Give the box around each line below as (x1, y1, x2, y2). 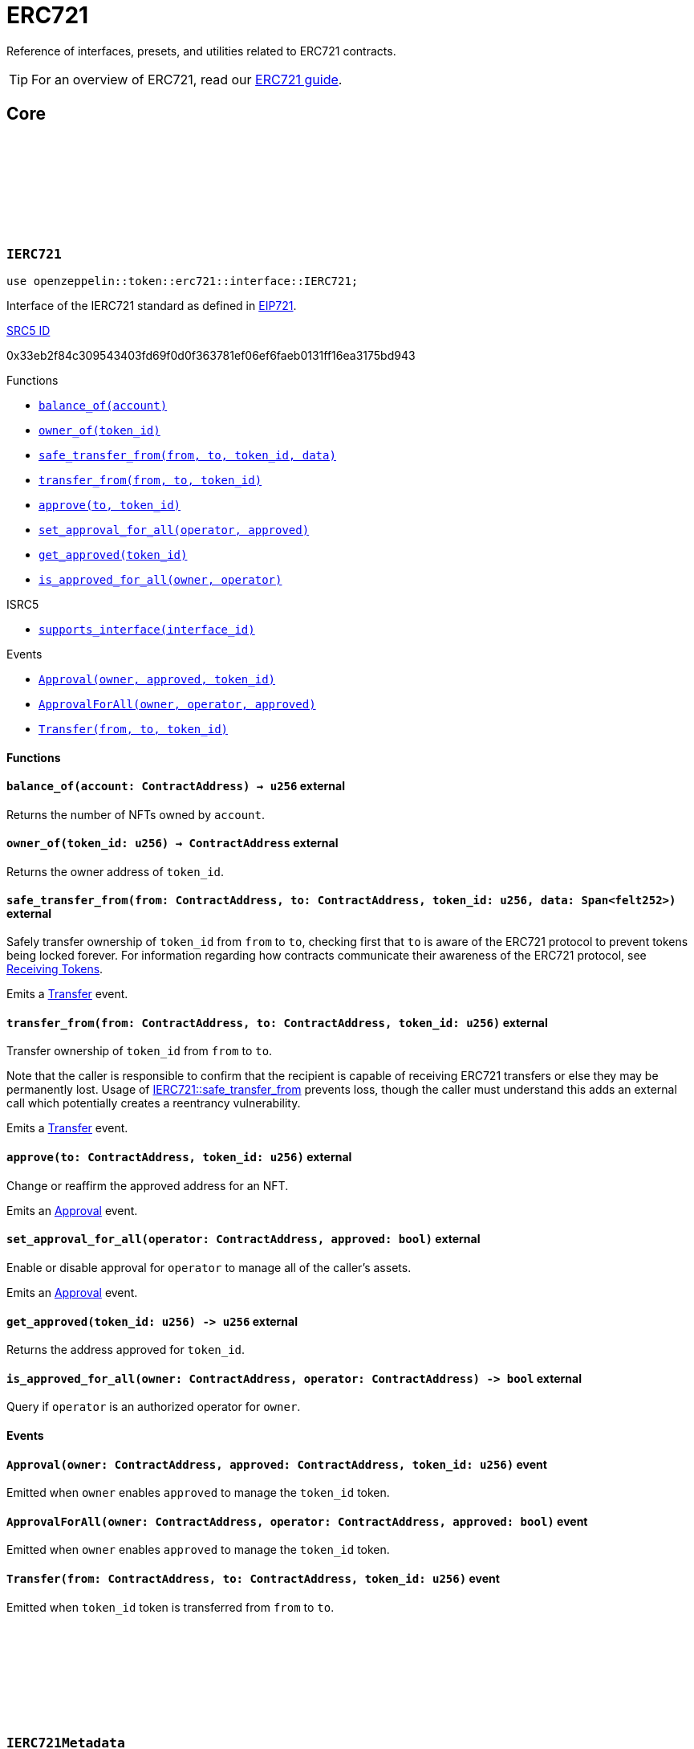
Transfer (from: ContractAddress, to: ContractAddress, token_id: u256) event (6, 1571, 500, 1585)
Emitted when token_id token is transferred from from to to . (6, 1600, 335, 1614)
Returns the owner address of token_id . (6, 865, 225, 879)
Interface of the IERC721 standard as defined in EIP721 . (6, 298, 297, 312)
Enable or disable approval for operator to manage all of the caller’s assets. (6, 1260, 412, 1274)
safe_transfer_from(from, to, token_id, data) (39, 448, 336, 462)
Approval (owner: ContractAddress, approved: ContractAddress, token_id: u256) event (6, 1457, 547, 1471)
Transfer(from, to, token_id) (39, 722, 229, 736)
